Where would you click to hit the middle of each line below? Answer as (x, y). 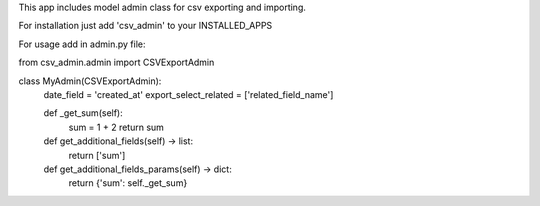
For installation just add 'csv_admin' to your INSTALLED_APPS (145, 26)
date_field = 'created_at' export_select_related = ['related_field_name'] (188, 94)
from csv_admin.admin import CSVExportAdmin (116, 62)
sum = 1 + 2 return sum (116, 127)
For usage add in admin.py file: (82, 44)
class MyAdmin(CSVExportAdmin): (90, 81)
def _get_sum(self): (83, 113)
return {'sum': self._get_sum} (128, 183)
